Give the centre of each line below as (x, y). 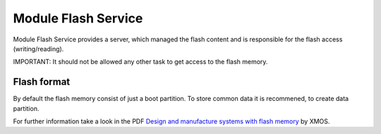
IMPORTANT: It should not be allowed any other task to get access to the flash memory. (140, 62)
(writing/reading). (38, 48)
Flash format (42, 82)
